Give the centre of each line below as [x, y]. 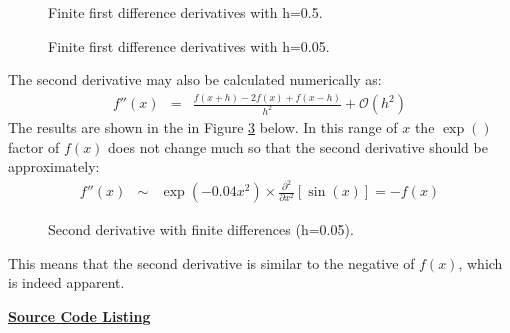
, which [480, 262]
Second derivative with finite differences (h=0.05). [201, 229]
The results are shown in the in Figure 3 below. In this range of [203, 127]
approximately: [54, 166]
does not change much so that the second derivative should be [298, 146]
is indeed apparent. [66, 282]
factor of [34, 146]
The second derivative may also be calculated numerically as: [195, 79]
